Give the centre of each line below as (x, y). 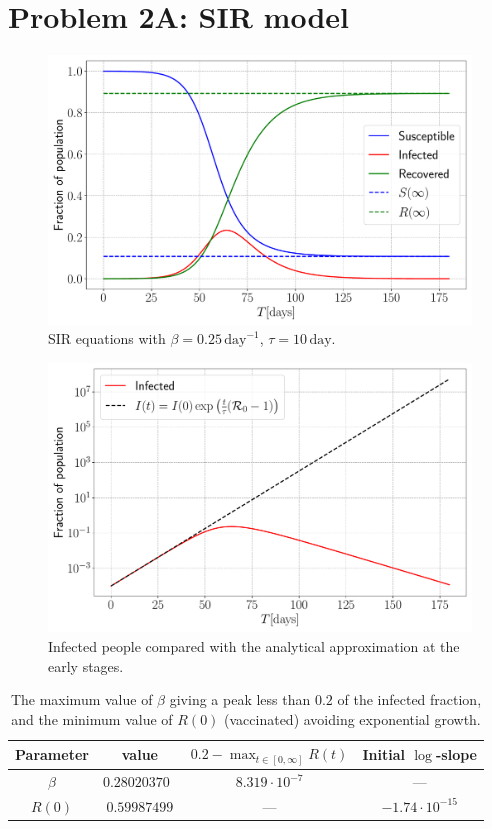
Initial (383, 754)
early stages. (86, 665)
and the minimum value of (92, 718)
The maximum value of (81, 699)
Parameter (52, 754)
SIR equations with (107, 338)
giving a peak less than (240, 699)
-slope (456, 754)
